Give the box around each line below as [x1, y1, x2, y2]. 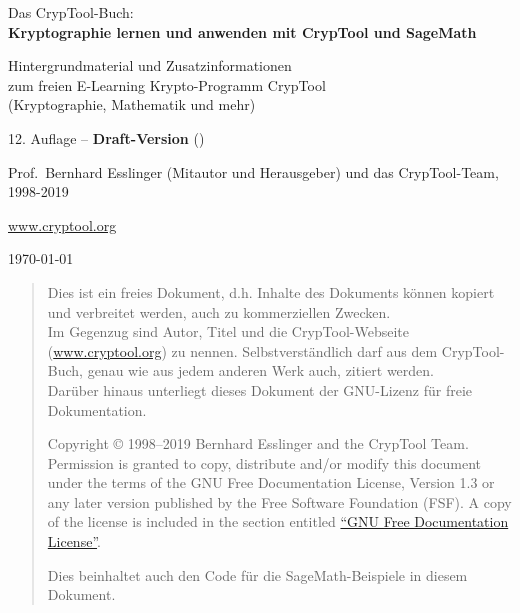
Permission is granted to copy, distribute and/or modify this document [47, 452, 482, 473]
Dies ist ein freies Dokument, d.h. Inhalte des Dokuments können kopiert [47, 281, 495, 302]
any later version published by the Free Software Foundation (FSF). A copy [47, 491, 512, 512]
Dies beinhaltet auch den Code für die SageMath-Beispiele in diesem [47, 564, 468, 585]
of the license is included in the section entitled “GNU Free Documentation [47, 511, 509, 532]
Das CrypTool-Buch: [8, 2, 134, 22]
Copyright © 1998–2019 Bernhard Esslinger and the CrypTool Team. [47, 433, 469, 454]
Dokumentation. [47, 399, 147, 420]
